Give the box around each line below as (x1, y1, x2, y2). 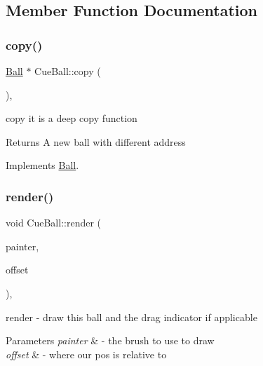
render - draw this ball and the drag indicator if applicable (6, 309, 257, 324)
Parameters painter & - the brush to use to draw (6, 333, 215, 348)
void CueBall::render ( (6, 215, 102, 230)
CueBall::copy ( (34, 64, 101, 78)
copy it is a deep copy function (6, 111, 137, 126)
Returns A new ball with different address (6, 134, 186, 149)
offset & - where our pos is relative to (6, 346, 167, 361)
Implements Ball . (6, 158, 79, 172)
